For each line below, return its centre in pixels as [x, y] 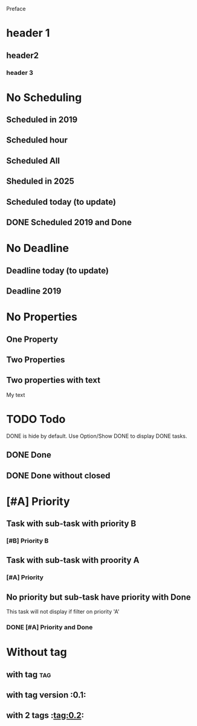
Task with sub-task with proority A [73, 560]
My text [16, 394]
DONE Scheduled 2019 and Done [69, 223]
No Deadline [38, 249]
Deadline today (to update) [57, 270]
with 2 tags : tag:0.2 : [45, 715]
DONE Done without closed [58, 476]
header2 [23, 55]
